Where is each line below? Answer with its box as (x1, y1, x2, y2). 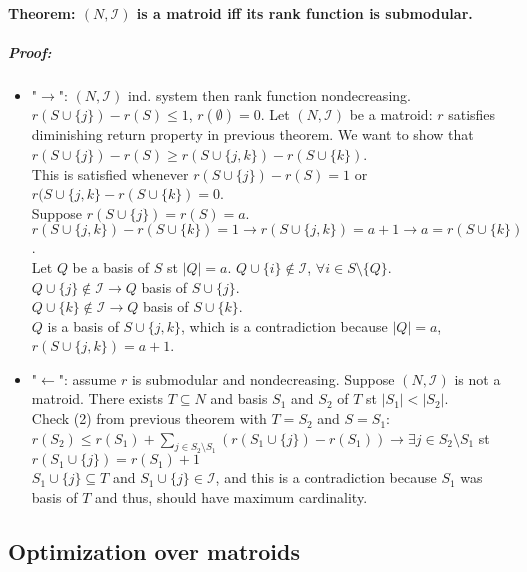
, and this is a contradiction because (215, 467, 437, 488)
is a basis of (47, 315, 119, 336)
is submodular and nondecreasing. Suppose (131, 368, 395, 389)
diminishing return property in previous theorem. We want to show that (31, 124, 474, 145)
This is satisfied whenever (31, 163, 189, 184)
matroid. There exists (31, 388, 164, 409)
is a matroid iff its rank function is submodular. (136, 2, 473, 23)
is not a (454, 368, 501, 389)
